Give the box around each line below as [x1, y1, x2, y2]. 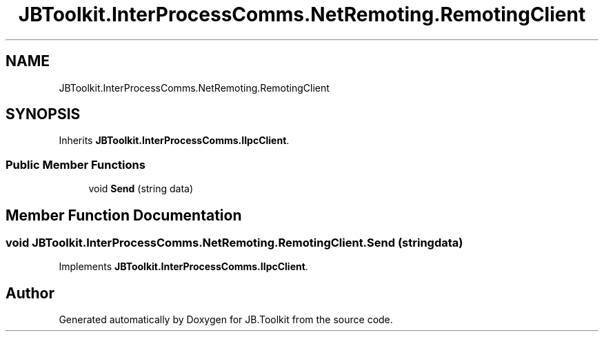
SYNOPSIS [6, 105, 81, 123]
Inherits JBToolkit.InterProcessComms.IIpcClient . [59, 134, 290, 147]
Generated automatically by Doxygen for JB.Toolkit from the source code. [59, 314, 393, 326]
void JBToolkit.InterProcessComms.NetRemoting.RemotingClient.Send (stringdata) [6, 236, 463, 250]
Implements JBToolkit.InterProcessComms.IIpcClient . [59, 261, 308, 273]
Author [6, 284, 54, 302]
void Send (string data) [88, 183, 193, 195]
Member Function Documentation [6, 206, 242, 224]
